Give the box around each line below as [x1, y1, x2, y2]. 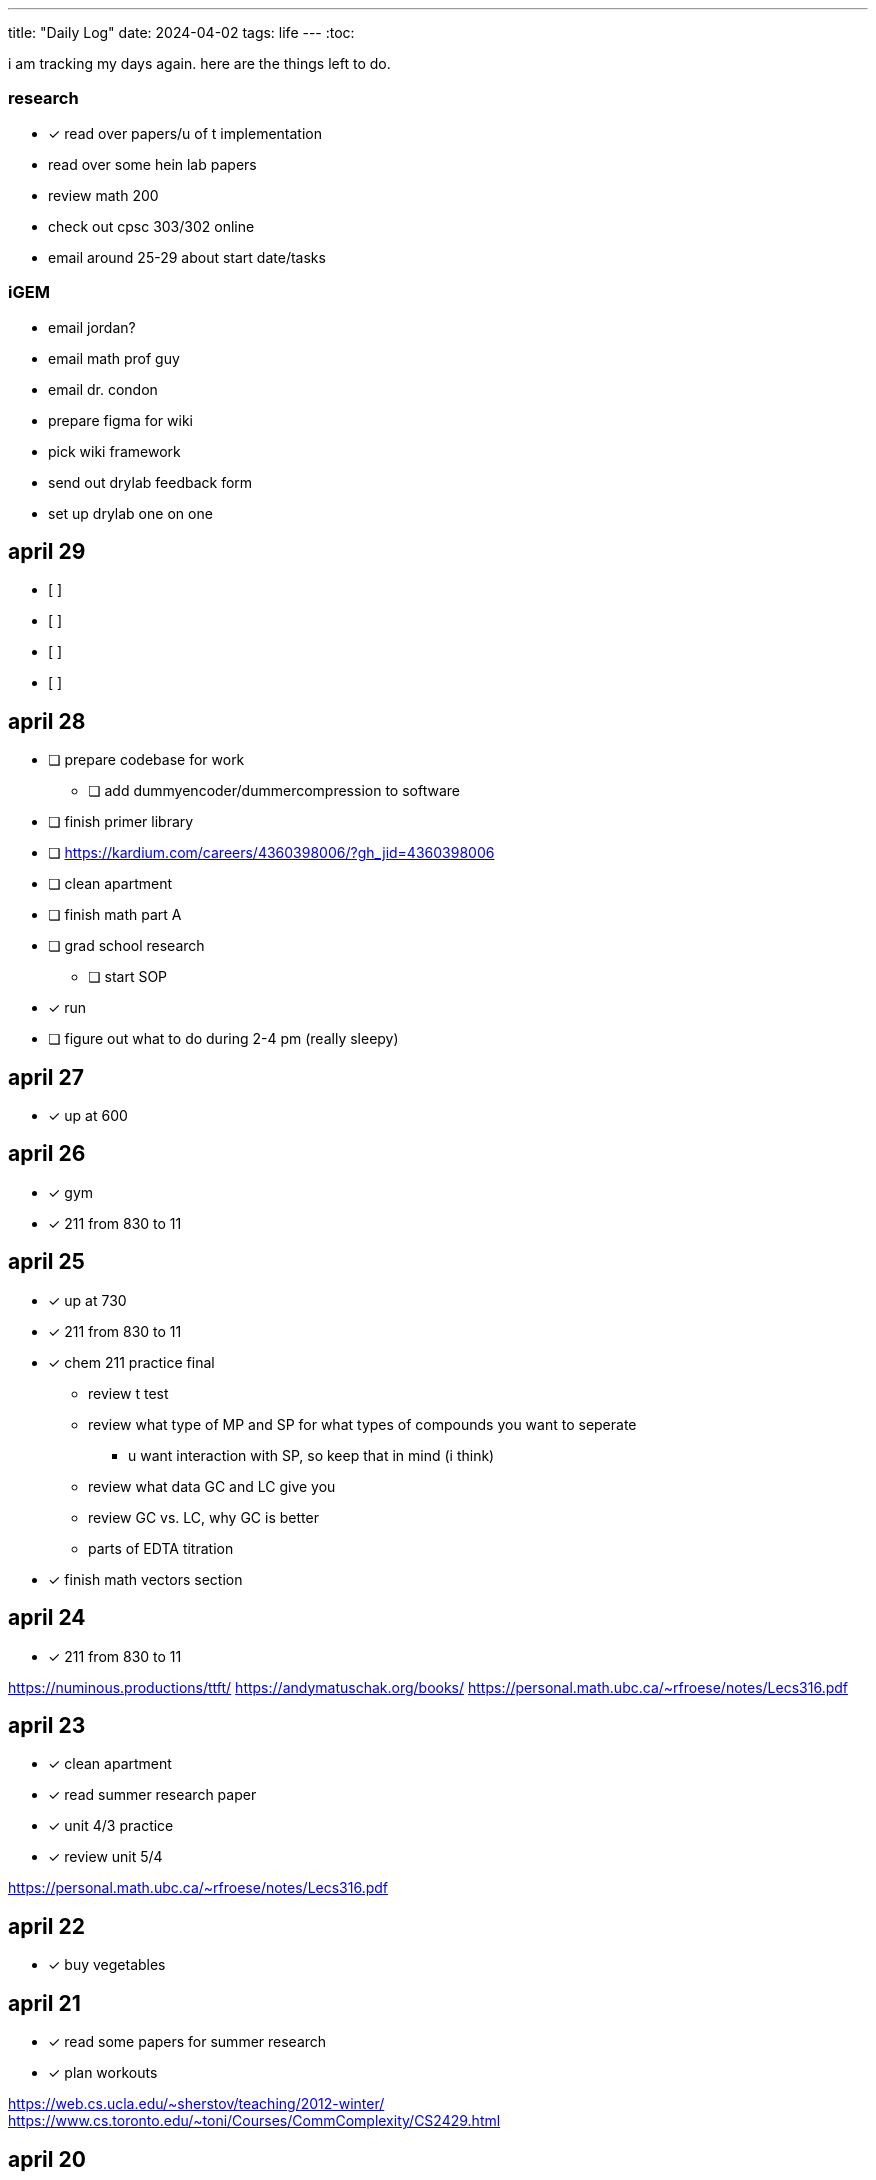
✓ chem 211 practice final [48, 1353, 215, 1371]
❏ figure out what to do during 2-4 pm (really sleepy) [48, 1030, 399, 1048]
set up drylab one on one [48, 504, 213, 522]
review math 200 [48, 186, 159, 204]
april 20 [8, 2146, 86, 2172]
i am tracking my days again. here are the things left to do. [8, 55, 391, 72]
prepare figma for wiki [48, 411, 193, 429]
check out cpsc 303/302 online [48, 217, 255, 235]
